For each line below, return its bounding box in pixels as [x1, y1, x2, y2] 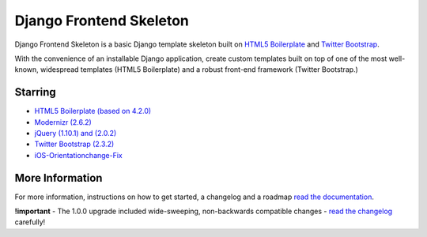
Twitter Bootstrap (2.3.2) [34, 139, 115, 149]
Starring [14, 85, 57, 99]
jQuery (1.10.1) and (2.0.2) [34, 129, 117, 138]
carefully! [14, 217, 46, 227]
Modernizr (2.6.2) [34, 117, 93, 126]
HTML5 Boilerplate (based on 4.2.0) [34, 107, 152, 116]
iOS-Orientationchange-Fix [34, 150, 123, 160]
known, [14, 65, 39, 74]
